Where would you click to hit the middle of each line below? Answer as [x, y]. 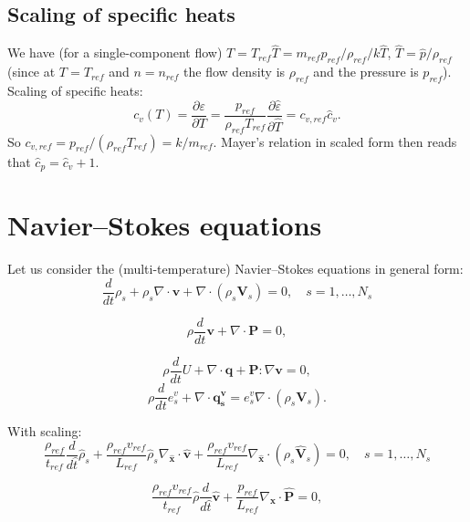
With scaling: [45, 431]
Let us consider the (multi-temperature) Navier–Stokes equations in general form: [235, 269]
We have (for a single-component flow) [115, 52]
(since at [31, 72]
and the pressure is [366, 72]
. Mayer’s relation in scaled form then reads [335, 141]
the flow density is [235, 72]
